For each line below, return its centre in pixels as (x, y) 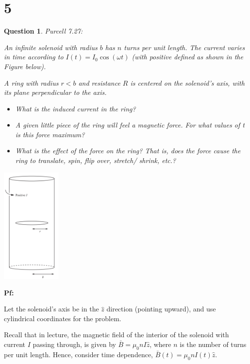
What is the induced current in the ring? (75, 108)
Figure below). (25, 66)
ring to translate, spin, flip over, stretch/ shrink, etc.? (96, 160)
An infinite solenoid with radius (51, 47)
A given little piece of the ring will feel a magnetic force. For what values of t (130, 125)
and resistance (99, 82)
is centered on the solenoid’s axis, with (187, 82)
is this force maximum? (50, 134)
